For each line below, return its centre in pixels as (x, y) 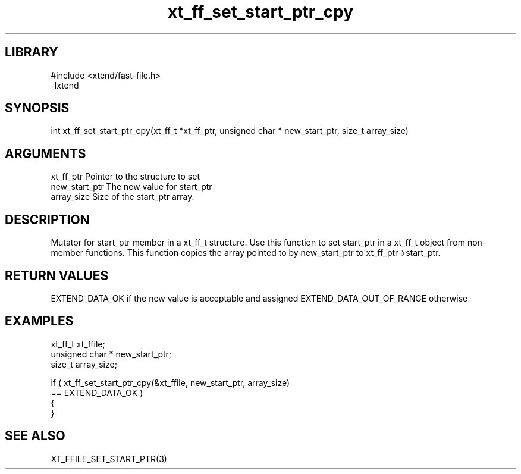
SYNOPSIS (37, 108)
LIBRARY (32, 52)
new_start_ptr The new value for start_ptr (131, 187)
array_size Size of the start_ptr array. (123, 197)
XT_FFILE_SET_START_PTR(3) (109, 459)
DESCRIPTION (47, 219)
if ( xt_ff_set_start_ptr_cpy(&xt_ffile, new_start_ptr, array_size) (170, 382)
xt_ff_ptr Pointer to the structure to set (125, 177)
